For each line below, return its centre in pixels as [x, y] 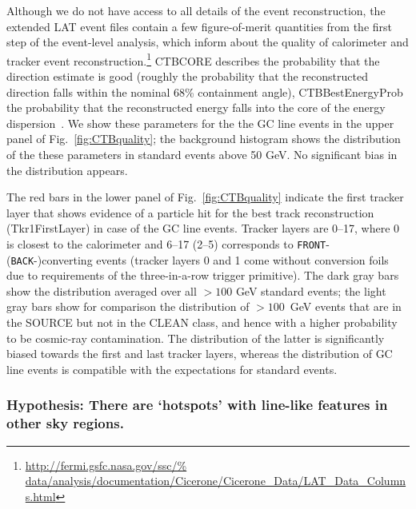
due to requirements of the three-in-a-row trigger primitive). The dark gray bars [203, 275]
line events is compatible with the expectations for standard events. [172, 369]
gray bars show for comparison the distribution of [128, 306]
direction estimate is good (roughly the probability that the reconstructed [187, 76]
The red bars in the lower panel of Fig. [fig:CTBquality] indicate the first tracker [205, 197]
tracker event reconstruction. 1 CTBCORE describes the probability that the [193, 59]
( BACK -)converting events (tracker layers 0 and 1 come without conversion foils [198, 259]
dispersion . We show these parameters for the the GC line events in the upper [200, 123]
